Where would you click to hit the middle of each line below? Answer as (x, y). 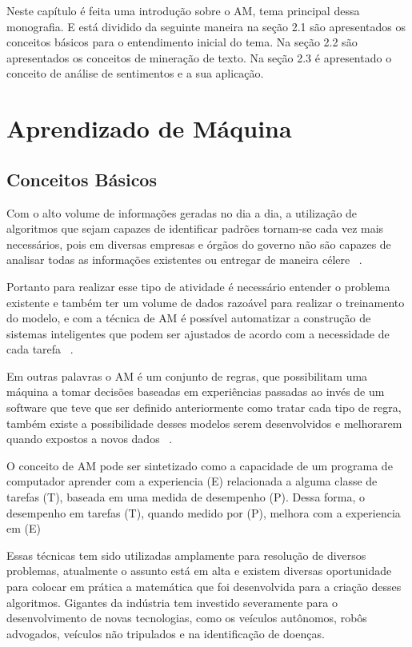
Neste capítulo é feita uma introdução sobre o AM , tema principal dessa (183, 10)
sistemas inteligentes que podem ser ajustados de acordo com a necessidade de (198, 333)
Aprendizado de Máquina (149, 128)
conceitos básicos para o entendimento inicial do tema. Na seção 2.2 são (182, 42)
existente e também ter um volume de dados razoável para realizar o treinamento (206, 302)
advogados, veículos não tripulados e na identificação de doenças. (166, 633)
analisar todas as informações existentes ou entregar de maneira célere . (184, 260)
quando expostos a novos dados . (90, 439)
